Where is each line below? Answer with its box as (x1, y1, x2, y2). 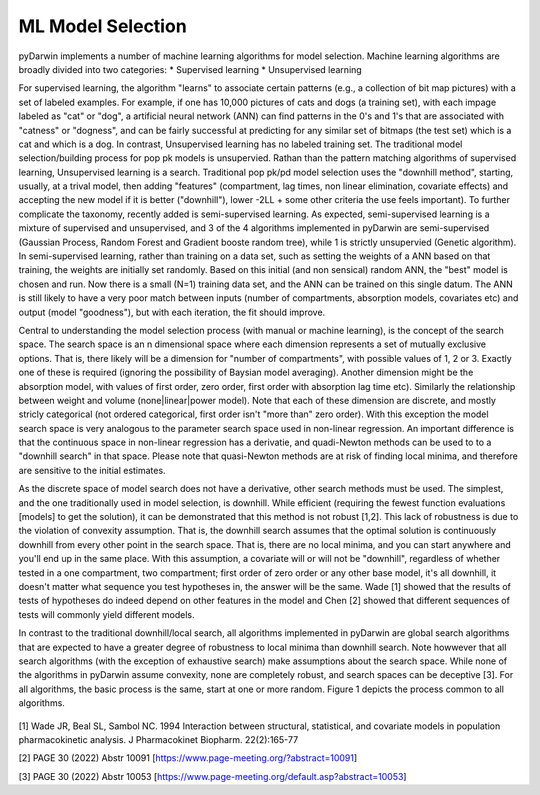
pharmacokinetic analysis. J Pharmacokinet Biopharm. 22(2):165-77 (18, 733, 299, 745)
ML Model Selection (18, 15, 187, 37)
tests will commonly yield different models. (18, 608, 195, 620)
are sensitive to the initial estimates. (18, 464, 166, 476)
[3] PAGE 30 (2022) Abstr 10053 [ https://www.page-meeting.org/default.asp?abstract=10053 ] (18, 770, 407, 782)
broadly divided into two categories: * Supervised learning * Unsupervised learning (18, 63, 362, 75)
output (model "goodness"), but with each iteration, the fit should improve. (18, 306, 326, 318)
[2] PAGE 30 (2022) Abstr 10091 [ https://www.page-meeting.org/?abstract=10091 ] (18, 752, 358, 764)
